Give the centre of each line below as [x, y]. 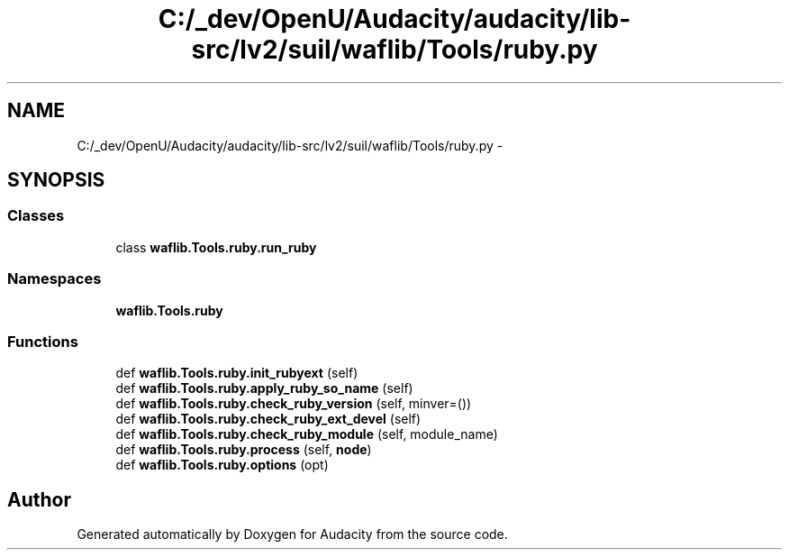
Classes [36, 216]
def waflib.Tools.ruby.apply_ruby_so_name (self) [264, 388]
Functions [43, 341]
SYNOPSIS [56, 180]
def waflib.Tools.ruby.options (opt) [222, 465]
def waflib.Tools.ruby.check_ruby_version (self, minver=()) [294, 404]
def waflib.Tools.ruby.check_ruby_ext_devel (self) [268, 419]
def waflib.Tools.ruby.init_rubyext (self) [237, 373]
